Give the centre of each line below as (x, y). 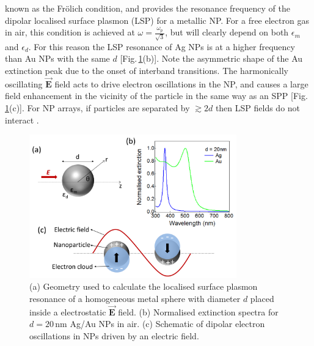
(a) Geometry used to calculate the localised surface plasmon (144, 286)
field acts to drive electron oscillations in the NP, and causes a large (181, 83)
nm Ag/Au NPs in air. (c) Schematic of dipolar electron (160, 324)
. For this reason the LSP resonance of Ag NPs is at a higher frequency (162, 46)
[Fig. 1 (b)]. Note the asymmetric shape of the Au (211, 58)
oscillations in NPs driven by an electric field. (114, 335)
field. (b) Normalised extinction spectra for (198, 311)
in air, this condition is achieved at (70, 32)
